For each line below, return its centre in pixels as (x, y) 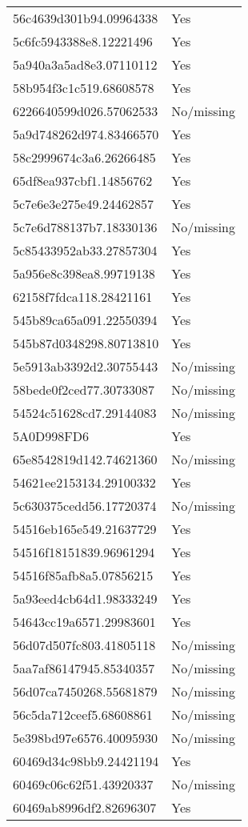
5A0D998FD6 (51, 436)
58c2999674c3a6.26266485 (84, 157)
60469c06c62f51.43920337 (83, 784)
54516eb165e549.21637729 (85, 529)
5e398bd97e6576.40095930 (85, 738)
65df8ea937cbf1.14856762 (83, 181)
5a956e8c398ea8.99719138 (84, 273)
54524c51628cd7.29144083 (85, 413)
